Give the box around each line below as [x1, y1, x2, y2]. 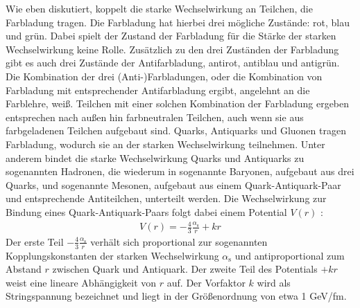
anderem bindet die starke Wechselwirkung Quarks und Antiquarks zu [6, 150, 305, 165]
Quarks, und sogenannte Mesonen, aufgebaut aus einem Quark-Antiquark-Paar [6, 177, 341, 192]
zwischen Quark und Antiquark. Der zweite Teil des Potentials [52, 262, 318, 276]
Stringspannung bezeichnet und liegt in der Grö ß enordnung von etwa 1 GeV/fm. [6, 289, 347, 303]
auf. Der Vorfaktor [166, 275, 246, 289]
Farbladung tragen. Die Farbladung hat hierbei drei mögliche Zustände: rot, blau [6, 15, 350, 29]
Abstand [6, 262, 42, 276]
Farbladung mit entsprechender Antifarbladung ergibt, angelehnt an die [6, 82, 310, 97]
